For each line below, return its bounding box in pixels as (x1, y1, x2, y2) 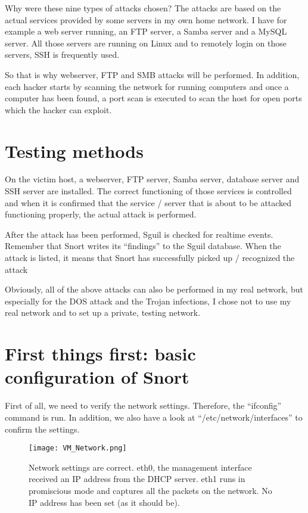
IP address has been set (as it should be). (29, 496, 180, 508)
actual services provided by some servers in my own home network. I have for (5, 13, 287, 26)
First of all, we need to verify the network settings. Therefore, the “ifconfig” (5, 399, 282, 412)
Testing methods (5, 138, 144, 163)
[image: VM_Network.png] (29, 444, 127, 453)
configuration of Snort (5, 365, 189, 389)
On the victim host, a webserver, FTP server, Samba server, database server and (5, 173, 300, 185)
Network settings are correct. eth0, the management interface (29, 461, 252, 473)
